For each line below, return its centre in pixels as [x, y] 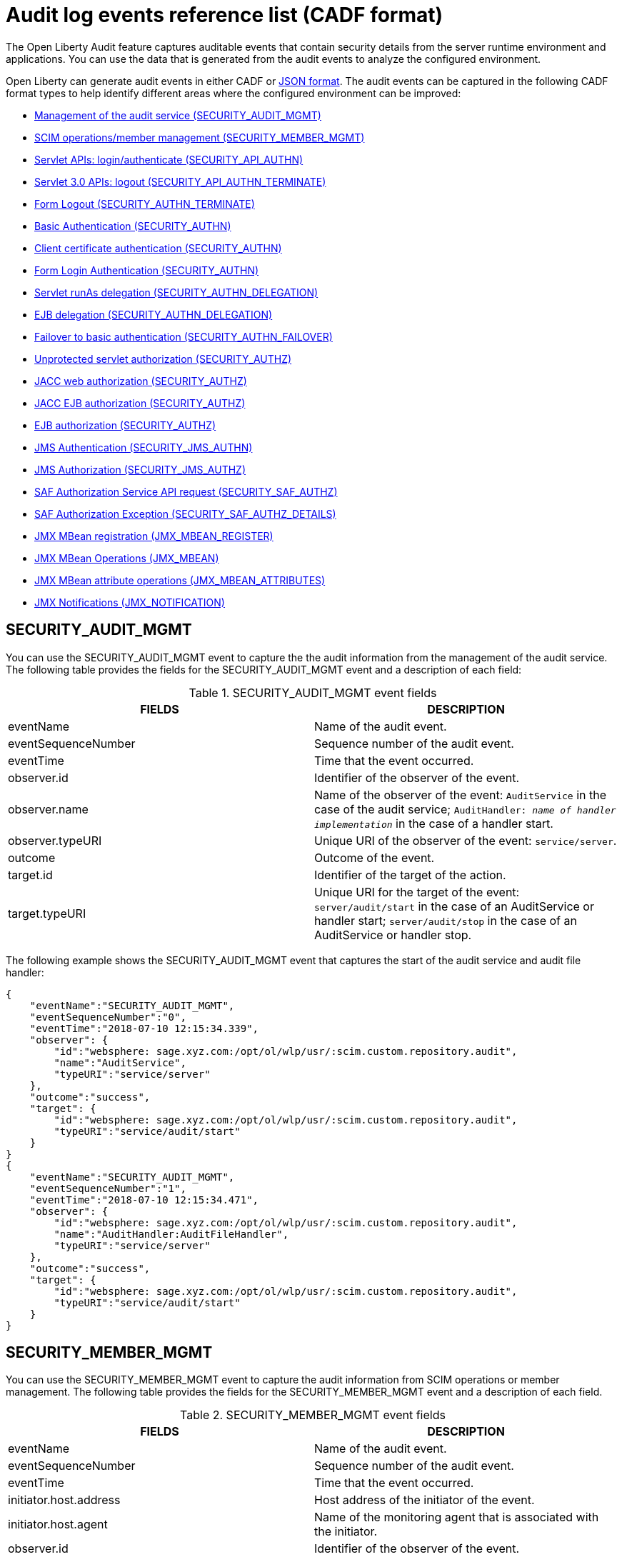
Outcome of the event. [375, 857]
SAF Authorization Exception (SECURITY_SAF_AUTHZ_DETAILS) [185, 514]
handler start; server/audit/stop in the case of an [446, 920]
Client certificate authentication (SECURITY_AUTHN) [158, 248]
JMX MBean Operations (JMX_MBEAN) [127, 558]
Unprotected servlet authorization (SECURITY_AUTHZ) [163, 359]
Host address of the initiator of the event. [425, 1500]
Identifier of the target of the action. [410, 875]
